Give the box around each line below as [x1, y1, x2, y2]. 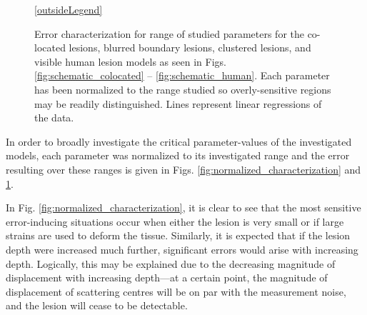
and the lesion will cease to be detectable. [6, 298, 188, 313]
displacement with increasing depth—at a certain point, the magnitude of [6, 270, 328, 285]
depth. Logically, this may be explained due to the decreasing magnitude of [6, 256, 336, 271]
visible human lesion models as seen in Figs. [34, 54, 226, 69]
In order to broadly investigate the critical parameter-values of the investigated [6, 134, 352, 149]
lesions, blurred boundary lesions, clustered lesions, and [69, 40, 311, 55]
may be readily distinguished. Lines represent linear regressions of [34, 96, 322, 111]
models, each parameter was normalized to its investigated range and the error [6, 148, 350, 163]
